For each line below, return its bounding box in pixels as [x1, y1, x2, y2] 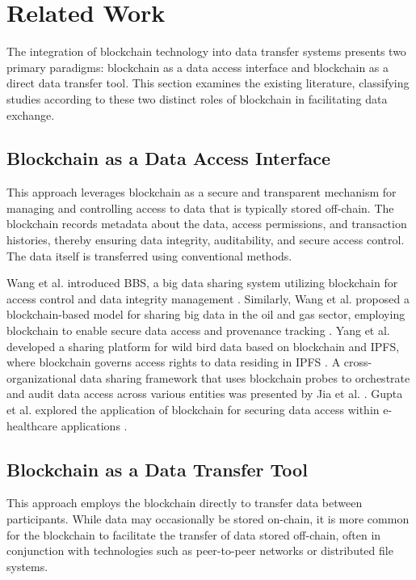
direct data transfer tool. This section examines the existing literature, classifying [6, 74, 410, 91]
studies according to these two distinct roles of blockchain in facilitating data [6, 90, 388, 107]
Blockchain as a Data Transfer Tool [6, 456, 308, 481]
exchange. [6, 106, 55, 123]
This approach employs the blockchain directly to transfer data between [6, 494, 363, 511]
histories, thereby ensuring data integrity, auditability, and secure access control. [6, 231, 405, 248]
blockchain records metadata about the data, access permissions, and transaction [6, 215, 407, 232]
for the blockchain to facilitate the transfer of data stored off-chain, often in [6, 526, 381, 543]
